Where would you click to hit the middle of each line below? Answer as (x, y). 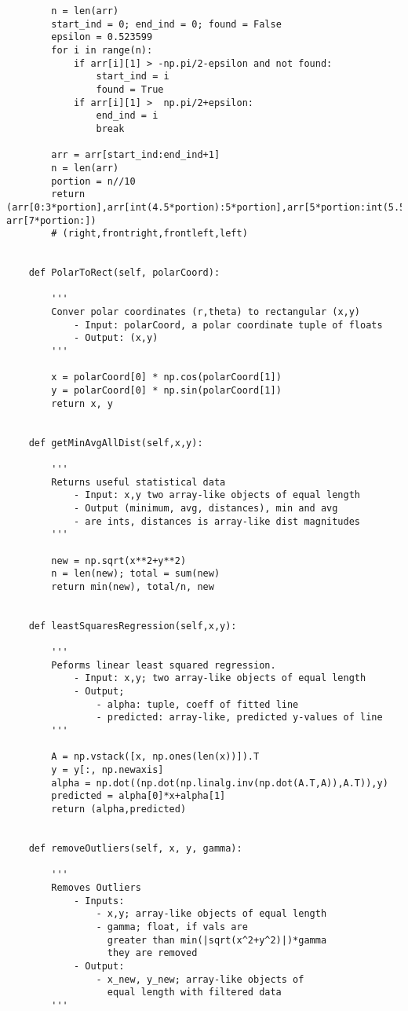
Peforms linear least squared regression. (164, 665)
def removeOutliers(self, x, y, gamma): (135, 848)
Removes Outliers (96, 887)
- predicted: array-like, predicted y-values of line (239, 718)
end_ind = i (127, 116)
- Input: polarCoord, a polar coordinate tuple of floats (228, 325)
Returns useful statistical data (138, 482)
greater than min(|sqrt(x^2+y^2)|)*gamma (217, 940)
